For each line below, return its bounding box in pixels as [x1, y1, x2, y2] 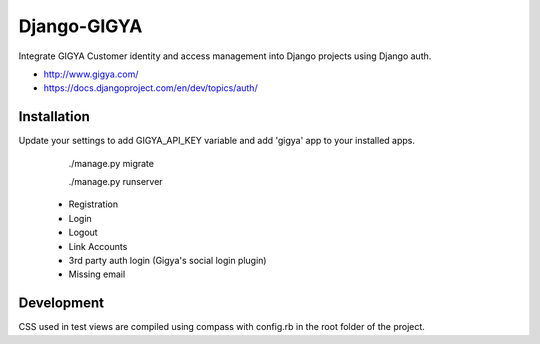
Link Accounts [68, 240, 128, 252]
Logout [68, 226, 99, 239]
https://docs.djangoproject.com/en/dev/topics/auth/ [43, 82, 259, 94]
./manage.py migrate [68, 157, 155, 169]
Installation [18, 108, 90, 125]
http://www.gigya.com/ [43, 68, 139, 80]
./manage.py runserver [68, 176, 164, 188]
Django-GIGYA [18, 15, 143, 37]
